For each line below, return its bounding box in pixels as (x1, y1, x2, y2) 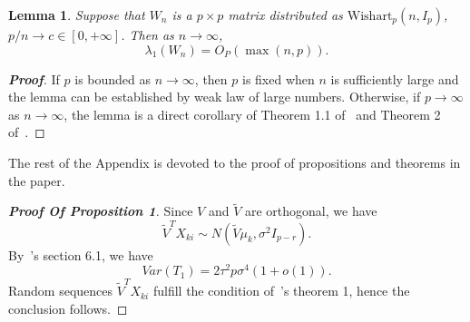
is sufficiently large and (330, 69, 459, 88)
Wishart (347, 10, 393, 23)
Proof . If (8, 69, 60, 88)
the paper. (8, 171, 65, 190)
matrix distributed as (228, 5, 343, 24)
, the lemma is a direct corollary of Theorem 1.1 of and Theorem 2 (64, 104, 441, 123)
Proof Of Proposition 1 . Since (8, 201, 193, 220)
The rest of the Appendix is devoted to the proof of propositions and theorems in (8, 152, 461, 171)
